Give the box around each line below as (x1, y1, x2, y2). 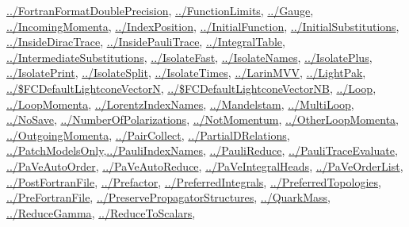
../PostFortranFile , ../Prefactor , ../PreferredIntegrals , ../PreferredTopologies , (6, 173, 381, 190)
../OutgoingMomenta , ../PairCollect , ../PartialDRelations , (6, 126, 290, 143)
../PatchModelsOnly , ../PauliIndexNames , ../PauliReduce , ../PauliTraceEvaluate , (6, 142, 398, 159)
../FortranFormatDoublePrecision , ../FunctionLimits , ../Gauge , (6, 2, 314, 18)
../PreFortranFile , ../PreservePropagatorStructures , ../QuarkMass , (6, 189, 331, 206)
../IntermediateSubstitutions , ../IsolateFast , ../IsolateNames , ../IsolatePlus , (6, 48, 373, 65)
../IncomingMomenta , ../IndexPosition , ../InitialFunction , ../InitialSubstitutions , (6, 17, 399, 34)
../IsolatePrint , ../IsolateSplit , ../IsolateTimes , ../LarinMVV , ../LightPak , (6, 64, 366, 81)
